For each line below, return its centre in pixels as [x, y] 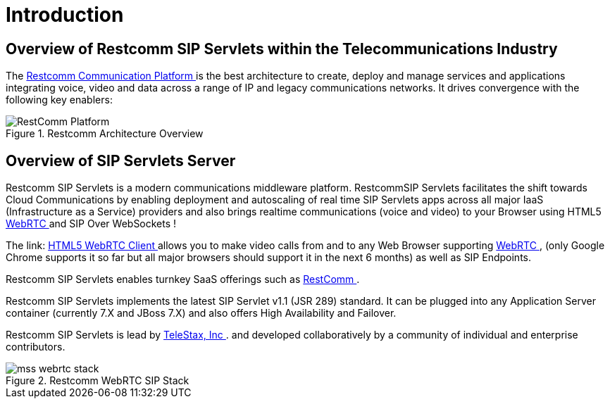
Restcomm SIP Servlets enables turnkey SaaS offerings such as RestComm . [183, 279]
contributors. [36, 347]
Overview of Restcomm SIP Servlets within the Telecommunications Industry [282, 49]
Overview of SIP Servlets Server [121, 160]
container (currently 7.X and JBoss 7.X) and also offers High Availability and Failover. [201, 313]
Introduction [65, 15]
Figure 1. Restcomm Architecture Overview [105, 134]
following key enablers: [59, 100]
